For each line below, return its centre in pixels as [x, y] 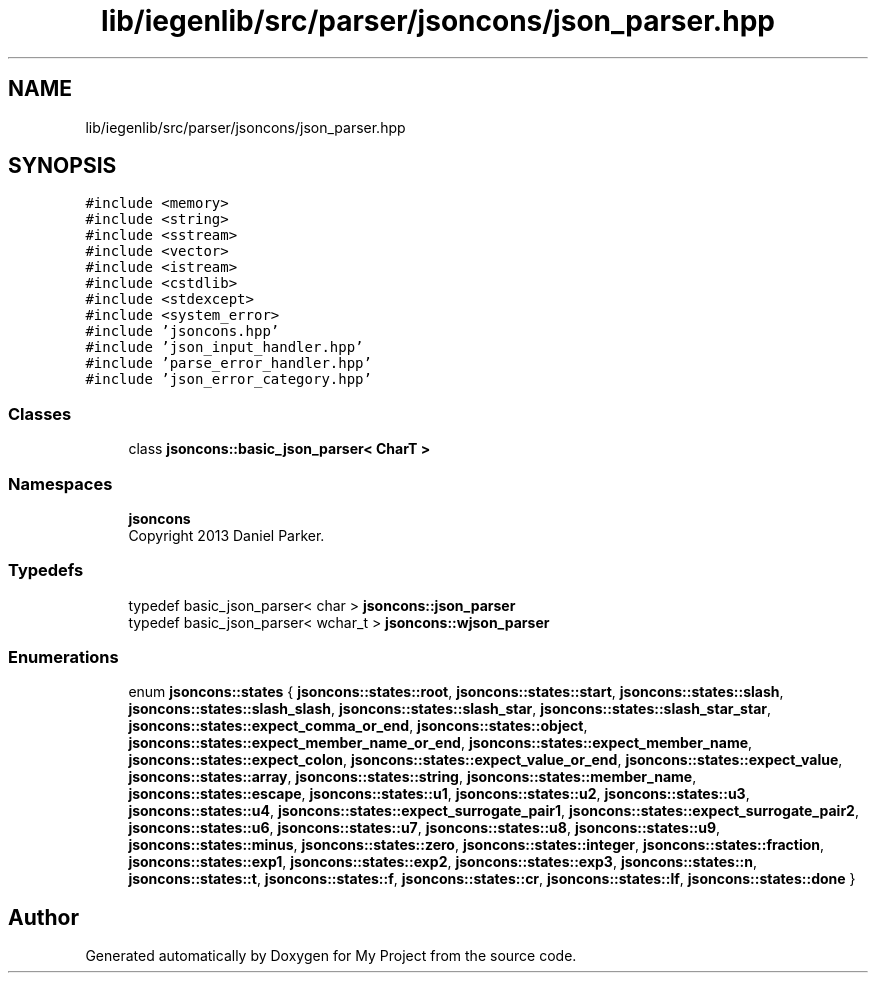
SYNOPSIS [62, 166]
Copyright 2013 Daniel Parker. [226, 535]
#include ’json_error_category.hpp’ [228, 379]
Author [43, 917]
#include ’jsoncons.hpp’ [182, 331]
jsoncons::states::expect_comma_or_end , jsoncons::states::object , [358, 726]
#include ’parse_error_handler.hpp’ [228, 363]
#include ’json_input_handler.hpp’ [224, 347]
